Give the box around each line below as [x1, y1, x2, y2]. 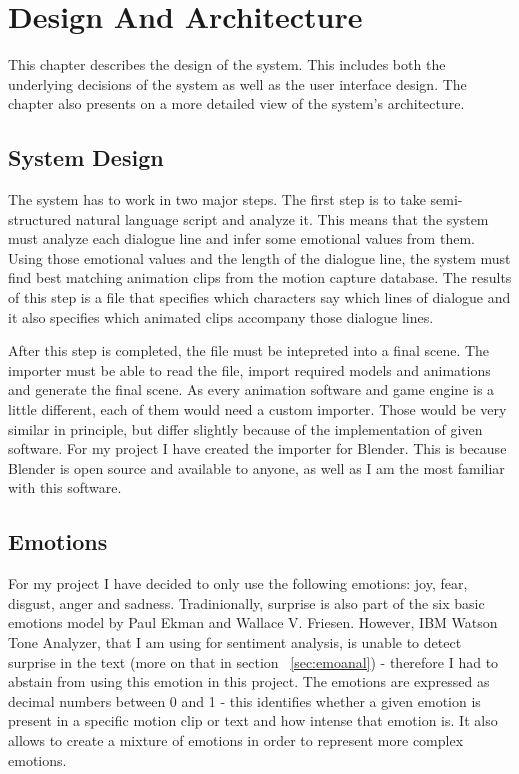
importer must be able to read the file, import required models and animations [8, 359, 491, 380]
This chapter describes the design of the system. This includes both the [8, 54, 446, 75]
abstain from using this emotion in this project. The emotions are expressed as [8, 671, 490, 692]
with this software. [8, 477, 122, 498]
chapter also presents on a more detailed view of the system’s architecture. [8, 93, 465, 114]
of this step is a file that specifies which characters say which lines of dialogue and [8, 287, 511, 308]
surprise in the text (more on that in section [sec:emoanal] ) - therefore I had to [8, 651, 499, 672]
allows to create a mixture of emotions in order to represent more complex [8, 729, 464, 750]
